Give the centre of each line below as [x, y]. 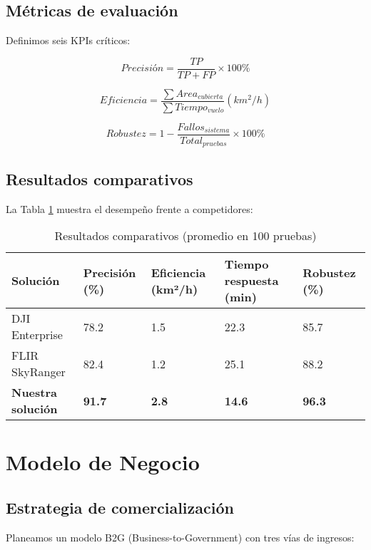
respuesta [251, 281]
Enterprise [37, 335]
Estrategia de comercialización [120, 507]
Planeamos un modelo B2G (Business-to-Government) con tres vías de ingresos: [180, 537]
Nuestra [35, 393]
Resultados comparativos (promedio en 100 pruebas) [185, 236]
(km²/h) [174, 289]
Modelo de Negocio [103, 462]
